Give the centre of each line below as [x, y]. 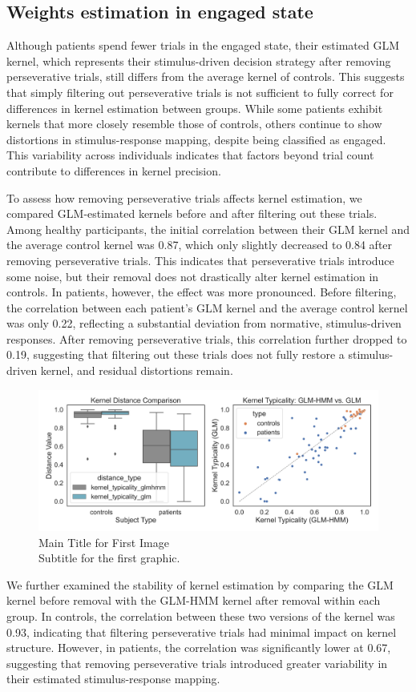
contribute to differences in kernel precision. [114, 170]
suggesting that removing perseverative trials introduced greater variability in [197, 663]
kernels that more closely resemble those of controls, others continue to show [194, 124]
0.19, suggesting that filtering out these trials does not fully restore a [176, 354]
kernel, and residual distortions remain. [137, 370]
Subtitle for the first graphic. [109, 558]
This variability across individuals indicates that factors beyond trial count [190, 155]
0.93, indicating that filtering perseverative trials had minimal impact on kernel [202, 632]
